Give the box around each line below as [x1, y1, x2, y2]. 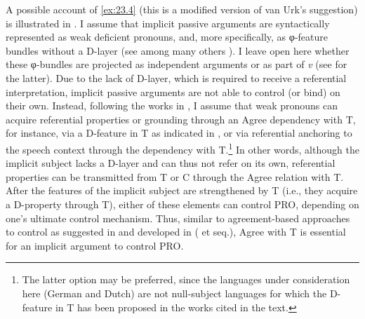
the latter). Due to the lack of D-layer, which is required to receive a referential [6, 70, 347, 85]
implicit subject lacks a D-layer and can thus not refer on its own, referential [6, 156, 336, 170]
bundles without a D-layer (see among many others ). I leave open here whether [6, 43, 350, 57]
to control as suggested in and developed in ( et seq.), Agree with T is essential [6, 224, 346, 239]
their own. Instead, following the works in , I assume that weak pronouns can [6, 98, 338, 113]
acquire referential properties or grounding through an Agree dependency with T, [6, 111, 356, 126]
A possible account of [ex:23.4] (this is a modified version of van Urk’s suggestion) [6, 2, 358, 16]
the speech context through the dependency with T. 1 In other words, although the [6, 140, 359, 156]
